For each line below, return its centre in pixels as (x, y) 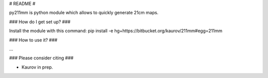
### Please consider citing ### (41, 58)
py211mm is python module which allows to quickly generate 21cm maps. (84, 13)
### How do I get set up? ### (40, 22)
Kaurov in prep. (37, 67)
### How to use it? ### (33, 40)
